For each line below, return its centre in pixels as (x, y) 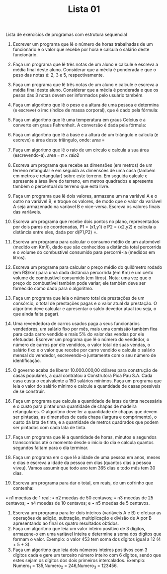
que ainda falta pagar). (36, 314)
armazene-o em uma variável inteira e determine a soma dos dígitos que (87, 534)
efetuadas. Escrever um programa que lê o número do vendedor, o (81, 340)
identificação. (27, 361)
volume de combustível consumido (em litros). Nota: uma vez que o (82, 278)
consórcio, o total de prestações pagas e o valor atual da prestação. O (85, 303)
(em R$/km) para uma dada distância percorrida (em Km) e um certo (83, 273)
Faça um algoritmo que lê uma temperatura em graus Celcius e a (79, 120)
